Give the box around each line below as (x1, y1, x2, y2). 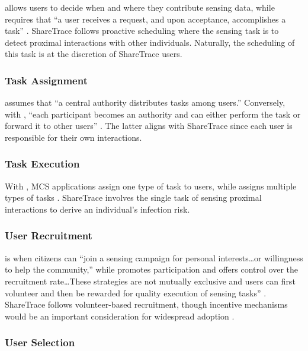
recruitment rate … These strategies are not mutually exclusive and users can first (5, 274, 296, 287)
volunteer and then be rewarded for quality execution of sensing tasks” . (5, 286, 267, 299)
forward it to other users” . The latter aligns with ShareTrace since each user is (5, 119, 293, 132)
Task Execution (5, 156, 80, 171)
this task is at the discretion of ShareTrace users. (5, 48, 182, 60)
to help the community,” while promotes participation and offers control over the (5, 263, 299, 276)
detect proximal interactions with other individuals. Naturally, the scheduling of (5, 36, 295, 48)
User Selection (5, 335, 75, 350)
